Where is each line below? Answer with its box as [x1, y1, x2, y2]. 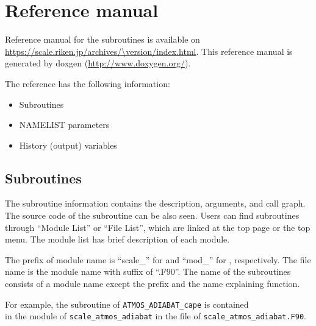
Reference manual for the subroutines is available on [5, 33, 200, 46]
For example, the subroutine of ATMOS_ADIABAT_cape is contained [5, 297, 249, 310]
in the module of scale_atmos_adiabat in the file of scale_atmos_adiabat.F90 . [5, 310, 306, 322]
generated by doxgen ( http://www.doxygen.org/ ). [5, 57, 191, 69]
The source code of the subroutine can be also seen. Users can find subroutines [5, 209, 300, 222]
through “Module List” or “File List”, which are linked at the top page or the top [5, 221, 311, 233]
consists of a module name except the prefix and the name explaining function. [5, 277, 300, 290]
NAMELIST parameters [19, 118, 110, 131]
